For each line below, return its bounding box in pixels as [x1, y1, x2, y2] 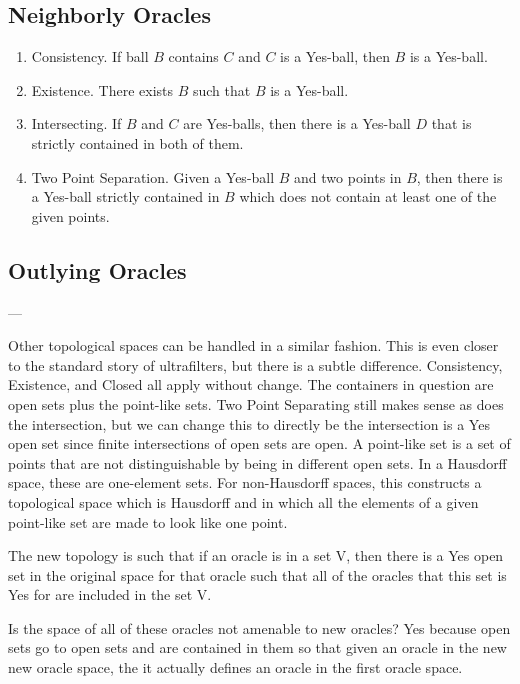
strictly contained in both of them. [31, 132, 244, 153]
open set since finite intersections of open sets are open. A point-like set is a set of [8, 433, 511, 454]
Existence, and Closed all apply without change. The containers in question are [8, 374, 494, 395]
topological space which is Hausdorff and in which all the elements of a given [8, 491, 479, 512]
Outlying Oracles [8, 254, 187, 285]
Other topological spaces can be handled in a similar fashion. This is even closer [8, 335, 499, 356]
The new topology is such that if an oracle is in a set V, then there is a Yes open [8, 545, 504, 566]
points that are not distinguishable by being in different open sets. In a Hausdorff [8, 452, 507, 473]
